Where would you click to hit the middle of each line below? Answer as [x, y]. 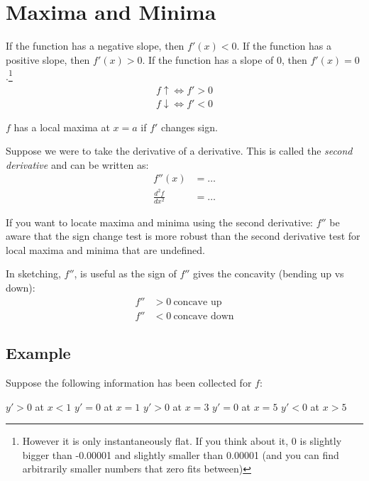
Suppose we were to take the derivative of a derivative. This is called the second [179, 151]
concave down [204, 316]
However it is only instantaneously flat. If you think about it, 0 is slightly [182, 441]
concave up [198, 302]
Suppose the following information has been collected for [129, 382]
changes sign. [189, 127]
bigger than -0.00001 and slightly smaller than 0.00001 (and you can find [181, 454]
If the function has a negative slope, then [95, 46]
